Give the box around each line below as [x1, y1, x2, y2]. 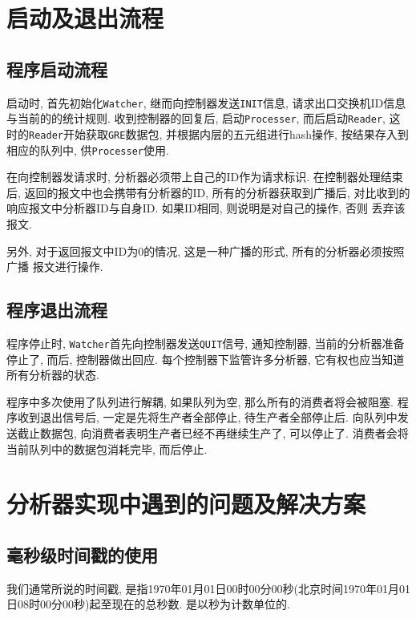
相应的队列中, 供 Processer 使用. [6, 141, 169, 158]
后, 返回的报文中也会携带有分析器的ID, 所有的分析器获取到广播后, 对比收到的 [6, 184, 410, 200]
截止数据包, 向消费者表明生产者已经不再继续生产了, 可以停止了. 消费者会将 [17, 425, 409, 441]
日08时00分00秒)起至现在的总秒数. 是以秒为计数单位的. [6, 596, 290, 612]
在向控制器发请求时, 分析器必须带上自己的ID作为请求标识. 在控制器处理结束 [6, 168, 403, 185]
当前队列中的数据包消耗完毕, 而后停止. [6, 440, 208, 457]
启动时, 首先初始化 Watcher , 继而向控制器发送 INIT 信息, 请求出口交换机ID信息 [6, 94, 406, 111]
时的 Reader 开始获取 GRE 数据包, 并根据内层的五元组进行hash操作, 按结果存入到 [6, 125, 409, 142]
